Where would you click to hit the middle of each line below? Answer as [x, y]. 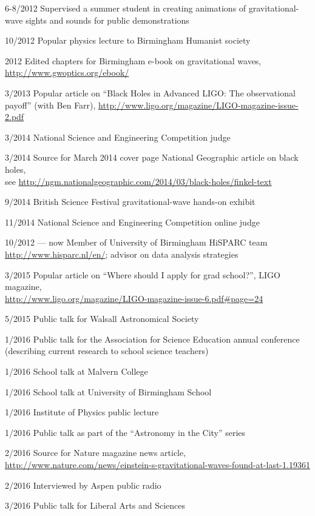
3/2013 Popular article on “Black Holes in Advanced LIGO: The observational [150, 92]
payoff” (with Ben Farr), [50, 105]
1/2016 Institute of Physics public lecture [82, 412]
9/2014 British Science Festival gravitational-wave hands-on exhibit [130, 202]
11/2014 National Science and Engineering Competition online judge [132, 222]
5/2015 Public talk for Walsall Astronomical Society [102, 319]
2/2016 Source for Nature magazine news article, [96, 453]
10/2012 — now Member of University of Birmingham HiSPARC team [136, 242]
